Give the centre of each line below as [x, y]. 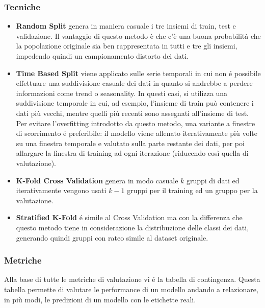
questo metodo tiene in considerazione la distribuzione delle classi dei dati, [132, 227]
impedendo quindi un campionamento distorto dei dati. [102, 56]
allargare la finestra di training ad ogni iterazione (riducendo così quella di [132, 153]
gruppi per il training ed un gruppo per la [192, 190]
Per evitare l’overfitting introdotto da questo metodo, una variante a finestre [136, 123]
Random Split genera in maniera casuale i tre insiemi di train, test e [126, 26]
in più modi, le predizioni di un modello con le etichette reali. [100, 299]
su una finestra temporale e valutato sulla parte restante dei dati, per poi [130, 143]
